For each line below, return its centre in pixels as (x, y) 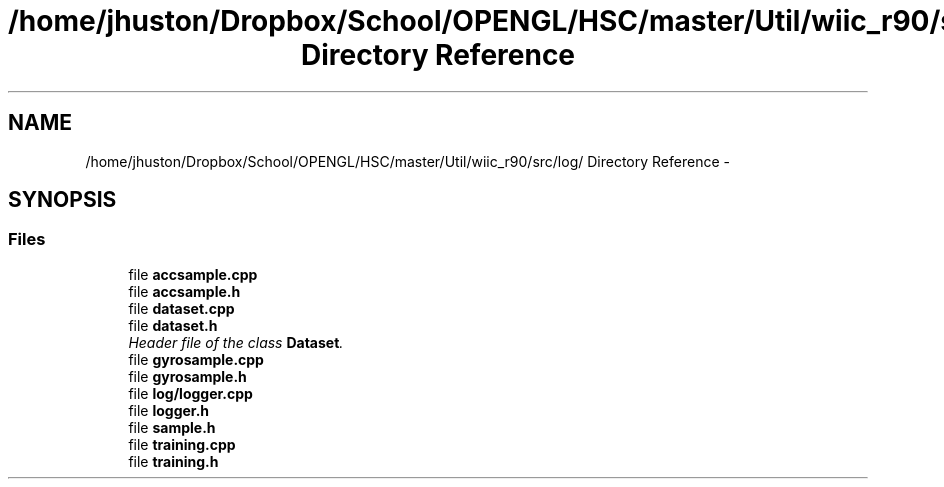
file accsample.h (184, 291)
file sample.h (172, 427)
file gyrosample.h (187, 376)
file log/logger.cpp (190, 393)
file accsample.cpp (193, 274)
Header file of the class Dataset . (236, 342)
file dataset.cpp (181, 308)
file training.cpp (182, 444)
